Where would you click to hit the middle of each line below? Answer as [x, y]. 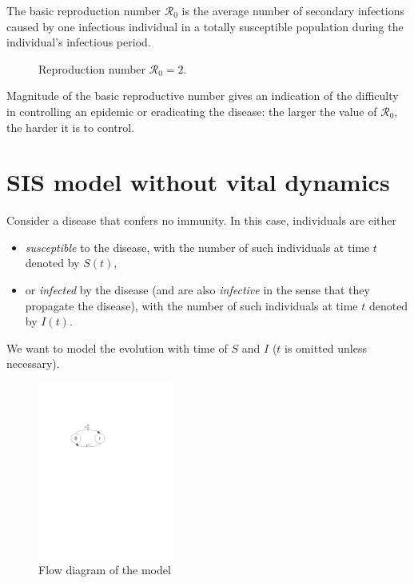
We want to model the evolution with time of [117, 347]
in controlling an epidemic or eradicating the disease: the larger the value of [192, 111]
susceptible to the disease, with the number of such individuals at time [197, 247]
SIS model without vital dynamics [198, 182]
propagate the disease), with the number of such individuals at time [191, 305]
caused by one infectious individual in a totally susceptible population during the [205, 26]
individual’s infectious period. [79, 42]
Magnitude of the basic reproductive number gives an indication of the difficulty [203, 96]
